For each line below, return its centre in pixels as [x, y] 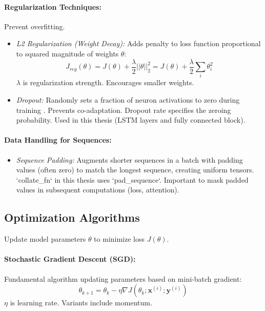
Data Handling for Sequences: [58, 140]
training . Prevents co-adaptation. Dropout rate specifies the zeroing [124, 110]
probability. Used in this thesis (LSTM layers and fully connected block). [131, 120]
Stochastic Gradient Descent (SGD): [70, 259]
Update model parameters [45, 239]
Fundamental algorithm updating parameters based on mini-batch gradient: [123, 278]
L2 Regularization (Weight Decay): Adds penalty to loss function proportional [138, 43]
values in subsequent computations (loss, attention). [98, 190]
